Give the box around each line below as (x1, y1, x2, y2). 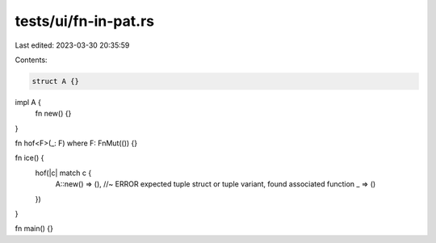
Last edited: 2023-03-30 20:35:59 (15, 40, 130, 50)
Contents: (15, 55, 48, 65)
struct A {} (31, 77, 80, 86)
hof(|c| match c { (35, 168, 92, 178)
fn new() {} (35, 109, 72, 119)
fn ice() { (15, 153, 44, 163)
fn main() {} (15, 224, 54, 233)
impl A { (15, 97, 42, 107)
